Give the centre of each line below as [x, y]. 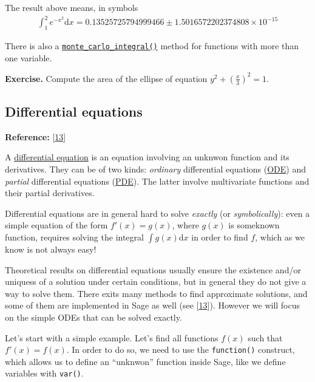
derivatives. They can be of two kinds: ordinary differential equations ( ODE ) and [155, 169]
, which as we [280, 237]
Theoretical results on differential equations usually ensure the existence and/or [153, 269]
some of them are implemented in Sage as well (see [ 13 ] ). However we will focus [153, 305]
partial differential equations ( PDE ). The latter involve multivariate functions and [157, 181]
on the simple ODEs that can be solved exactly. [93, 317]
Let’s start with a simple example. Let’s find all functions [112, 337]
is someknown [254, 225]
